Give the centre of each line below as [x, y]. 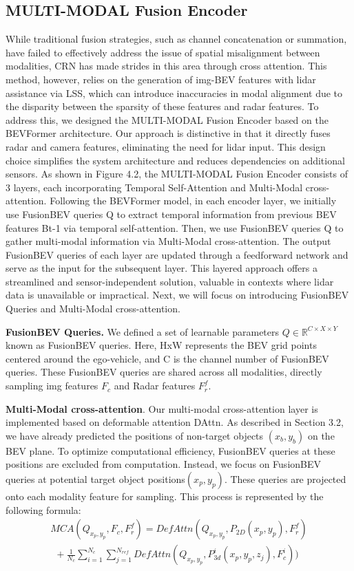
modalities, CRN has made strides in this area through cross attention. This [166, 66]
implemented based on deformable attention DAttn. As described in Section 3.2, [175, 422]
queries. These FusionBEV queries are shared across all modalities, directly [164, 372]
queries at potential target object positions [95, 479]
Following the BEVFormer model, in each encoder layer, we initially [193, 201]
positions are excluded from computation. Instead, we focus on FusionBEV [164, 464]
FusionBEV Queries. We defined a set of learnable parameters [143, 331]
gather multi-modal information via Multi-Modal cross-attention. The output [168, 241]
